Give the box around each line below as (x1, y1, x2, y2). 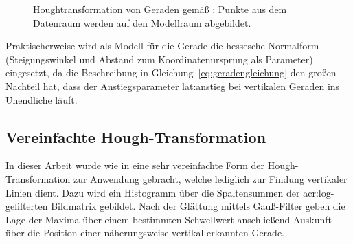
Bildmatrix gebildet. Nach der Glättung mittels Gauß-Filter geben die (51, 199, 345, 213)
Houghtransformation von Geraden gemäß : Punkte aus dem (33, 2, 287, 16)
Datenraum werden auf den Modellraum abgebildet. (33, 15, 251, 30)
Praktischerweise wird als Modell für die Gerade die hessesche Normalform (5, 38, 319, 53)
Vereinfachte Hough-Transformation (5, 126, 266, 147)
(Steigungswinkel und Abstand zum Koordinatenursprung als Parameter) (5, 52, 313, 66)
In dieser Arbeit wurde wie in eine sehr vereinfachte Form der (5, 158, 265, 173)
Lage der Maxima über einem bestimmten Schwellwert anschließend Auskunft (5, 212, 332, 226)
